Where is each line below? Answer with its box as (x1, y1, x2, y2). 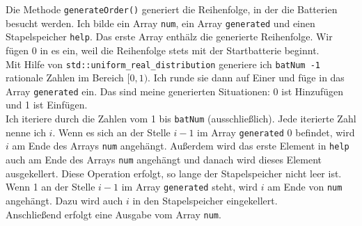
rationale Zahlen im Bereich (6, 70, 124, 85)
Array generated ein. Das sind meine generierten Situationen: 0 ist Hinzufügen (6, 83, 344, 98)
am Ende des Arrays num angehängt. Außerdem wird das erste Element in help (12, 138, 349, 153)
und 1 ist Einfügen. (6, 97, 88, 112)
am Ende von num (267, 179, 343, 194)
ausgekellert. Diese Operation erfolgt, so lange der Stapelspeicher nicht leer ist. (6, 166, 342, 180)
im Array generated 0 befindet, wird (197, 124, 355, 139)
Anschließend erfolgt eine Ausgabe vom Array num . (6, 207, 221, 221)
